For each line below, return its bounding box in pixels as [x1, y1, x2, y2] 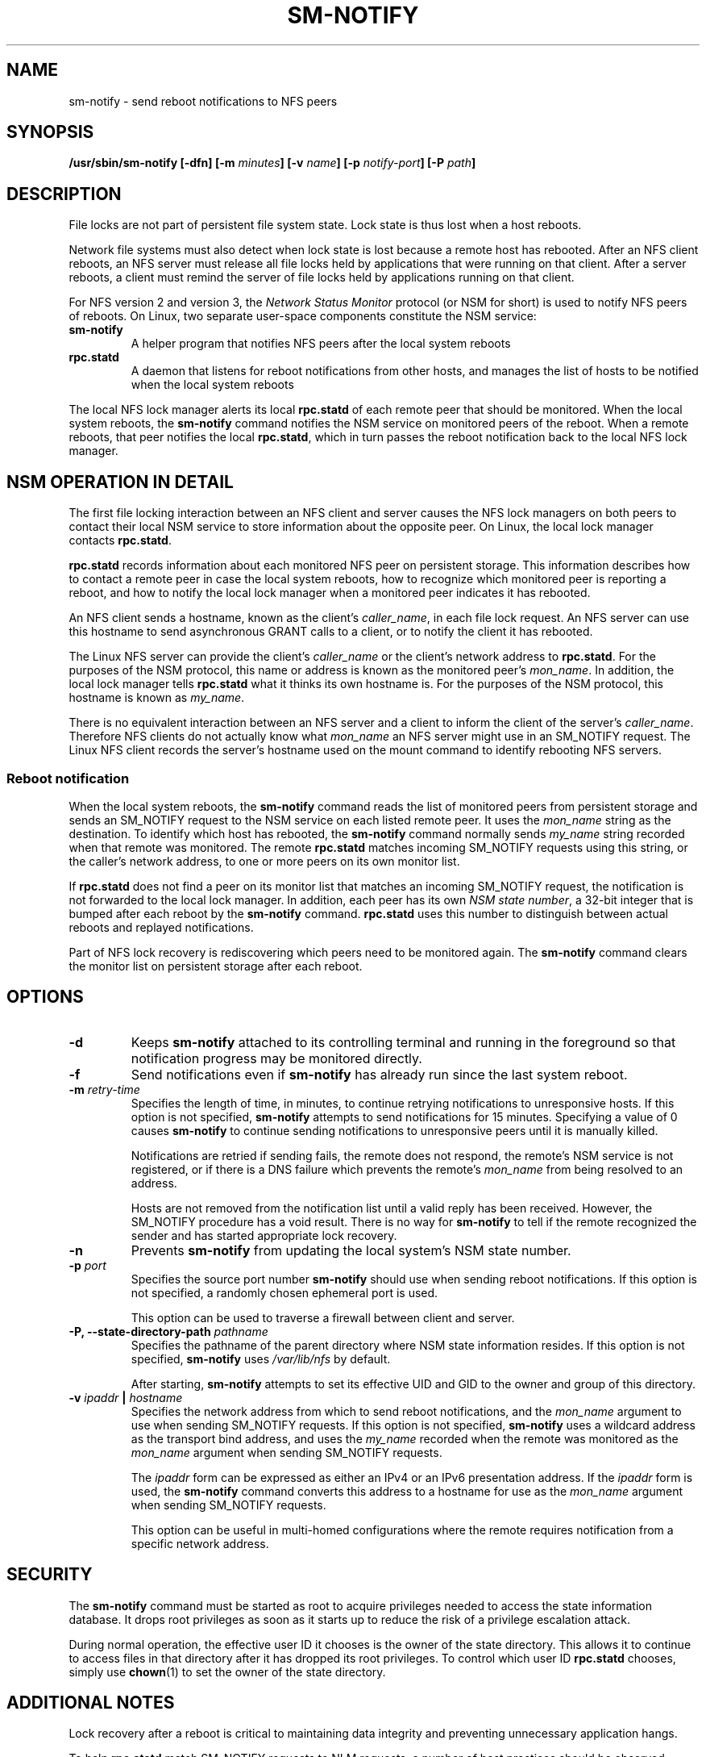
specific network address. [131, 1536, 269, 1550]
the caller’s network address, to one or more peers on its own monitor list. [69, 853, 460, 868]
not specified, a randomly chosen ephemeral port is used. [131, 1285, 438, 1300]
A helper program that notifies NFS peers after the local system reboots [131, 336, 511, 351]
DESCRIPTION [6, 183, 122, 204]
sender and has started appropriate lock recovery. [131, 1228, 397, 1242]
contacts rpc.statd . [69, 533, 172, 548]
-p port [69, 1258, 106, 1272]
